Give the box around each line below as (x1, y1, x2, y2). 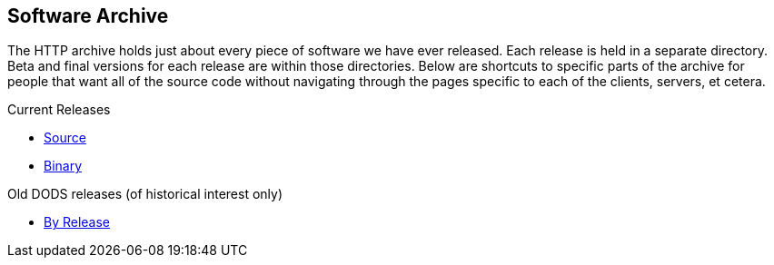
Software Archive (7, 5, 169, 27)
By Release (44, 214, 111, 231)
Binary (44, 158, 83, 174)
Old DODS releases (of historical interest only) (7, 186, 283, 202)
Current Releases (7, 102, 111, 118)
